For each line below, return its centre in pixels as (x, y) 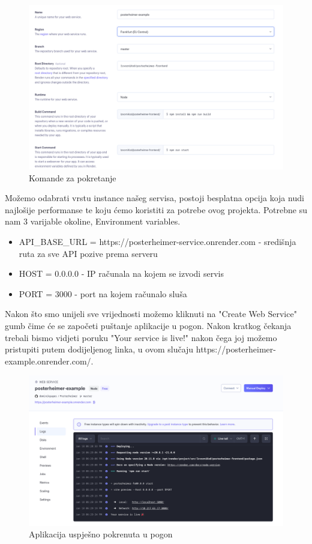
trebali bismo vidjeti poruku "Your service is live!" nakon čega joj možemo (141, 337)
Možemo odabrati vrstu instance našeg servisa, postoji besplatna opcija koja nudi (154, 198)
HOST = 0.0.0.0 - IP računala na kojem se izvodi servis (121, 274)
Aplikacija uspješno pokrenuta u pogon (101, 534)
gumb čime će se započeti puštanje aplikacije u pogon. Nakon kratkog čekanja (148, 326)
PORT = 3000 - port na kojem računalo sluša (103, 293)
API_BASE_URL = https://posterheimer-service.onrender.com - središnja (157, 242)
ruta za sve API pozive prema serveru (88, 253)
